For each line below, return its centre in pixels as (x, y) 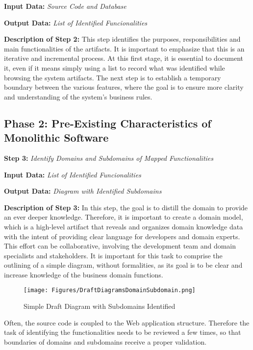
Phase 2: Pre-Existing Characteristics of (108, 123)
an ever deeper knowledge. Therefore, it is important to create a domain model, (124, 217)
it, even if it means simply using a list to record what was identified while (114, 67)
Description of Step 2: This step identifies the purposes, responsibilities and (122, 39)
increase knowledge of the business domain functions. (84, 274)
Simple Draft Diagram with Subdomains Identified (100, 306)
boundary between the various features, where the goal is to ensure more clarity (124, 87)
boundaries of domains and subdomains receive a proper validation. (105, 341)
